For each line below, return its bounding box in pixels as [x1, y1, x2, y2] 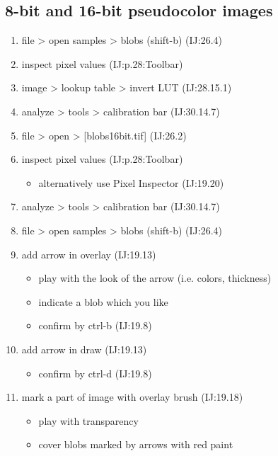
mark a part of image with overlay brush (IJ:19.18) [21, 389, 243, 404]
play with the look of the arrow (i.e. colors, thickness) [38, 270, 272, 285]
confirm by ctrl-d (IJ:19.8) [38, 365, 152, 380]
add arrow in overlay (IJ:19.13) [21, 246, 156, 261]
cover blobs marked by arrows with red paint [38, 437, 233, 452]
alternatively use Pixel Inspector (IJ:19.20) [38, 175, 224, 190]
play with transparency [38, 413, 139, 428]
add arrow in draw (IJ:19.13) [21, 341, 147, 356]
